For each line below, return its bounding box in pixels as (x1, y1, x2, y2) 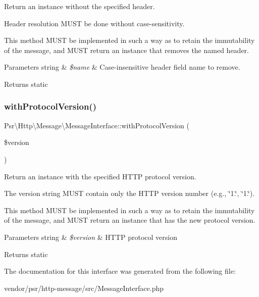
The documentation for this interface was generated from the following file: (4, 266, 236, 276)
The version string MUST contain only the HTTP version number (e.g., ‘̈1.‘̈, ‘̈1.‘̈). (4, 188, 255, 199)
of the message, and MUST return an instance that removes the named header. (4, 44, 249, 55)
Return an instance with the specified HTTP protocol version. (4, 171, 196, 181)
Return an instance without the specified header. (4, 1, 155, 11)
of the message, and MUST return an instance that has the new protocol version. (4, 215, 255, 225)
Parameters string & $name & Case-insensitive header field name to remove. (4, 62, 240, 72)
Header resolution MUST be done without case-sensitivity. (4, 18, 185, 28)
